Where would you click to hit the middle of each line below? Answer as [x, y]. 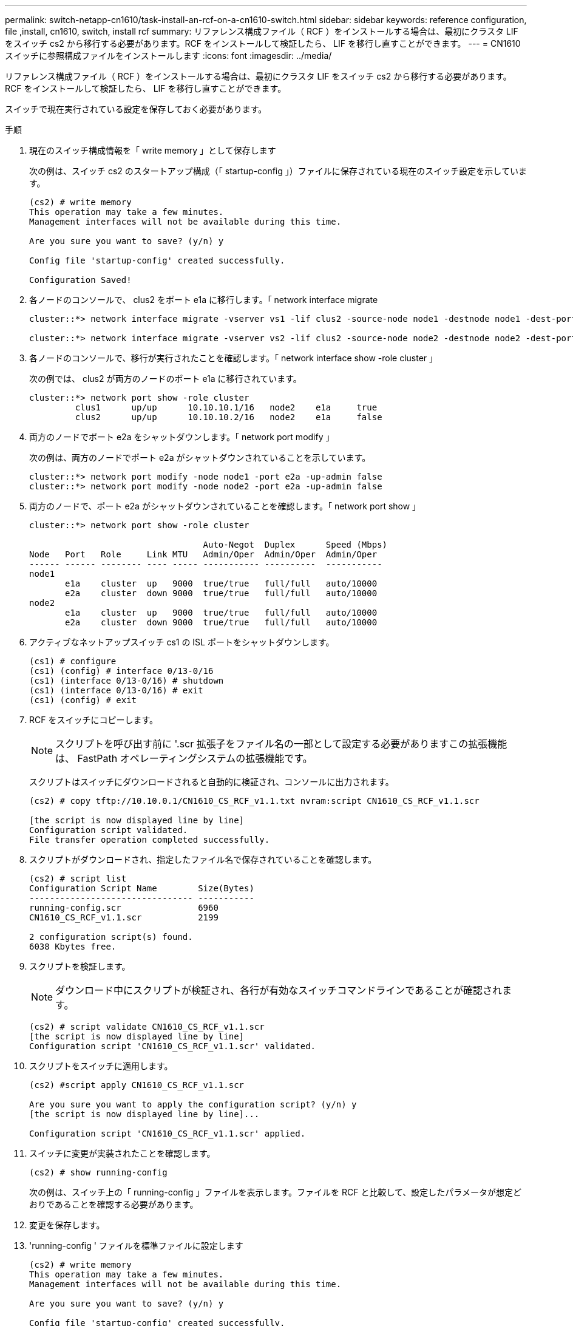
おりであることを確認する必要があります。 [114, 1204]
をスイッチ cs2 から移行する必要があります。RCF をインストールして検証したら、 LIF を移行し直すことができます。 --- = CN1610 [263, 43]
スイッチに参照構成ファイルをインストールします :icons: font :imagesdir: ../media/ [168, 56]
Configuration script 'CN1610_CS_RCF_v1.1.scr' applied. [168, 1134]
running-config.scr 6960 [124, 908]
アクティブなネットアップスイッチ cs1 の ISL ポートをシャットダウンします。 [182, 642]
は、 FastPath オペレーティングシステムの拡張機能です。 [184, 758]
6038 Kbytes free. [73, 947]
